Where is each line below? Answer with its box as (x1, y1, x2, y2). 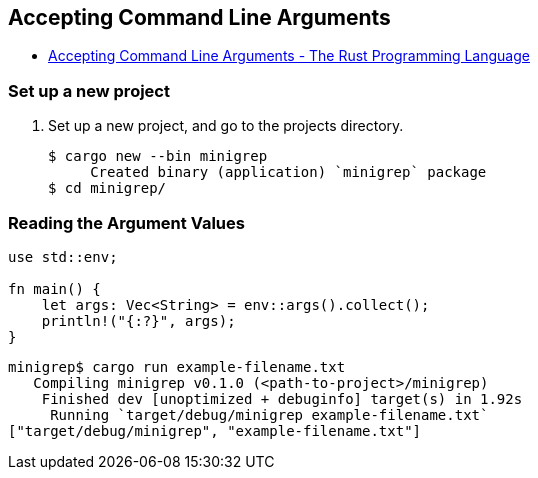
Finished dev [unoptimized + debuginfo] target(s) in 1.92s (41, 390, 523, 407)
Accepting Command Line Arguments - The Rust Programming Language (48, 47, 530, 65)
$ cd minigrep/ (48, 180, 167, 197)
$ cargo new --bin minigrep (48, 148, 268, 165)
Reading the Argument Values (8, 212, 245, 233)
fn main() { (8, 280, 101, 297)
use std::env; (8, 248, 118, 265)
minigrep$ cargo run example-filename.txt (8, 358, 346, 375)
